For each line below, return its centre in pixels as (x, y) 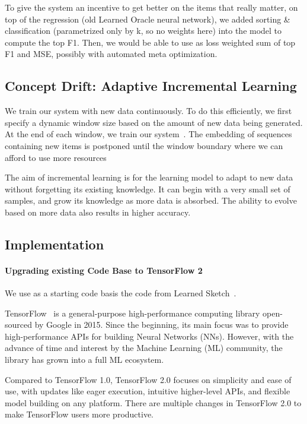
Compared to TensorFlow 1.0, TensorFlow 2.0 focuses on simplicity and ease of (148, 379)
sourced (19, 325)
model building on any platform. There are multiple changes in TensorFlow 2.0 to (153, 402)
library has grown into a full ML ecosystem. (84, 360)
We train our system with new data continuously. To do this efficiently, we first (148, 111)
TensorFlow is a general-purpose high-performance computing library (132, 313)
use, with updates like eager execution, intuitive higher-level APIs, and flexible (148, 391)
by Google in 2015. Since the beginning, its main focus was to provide (162, 325)
